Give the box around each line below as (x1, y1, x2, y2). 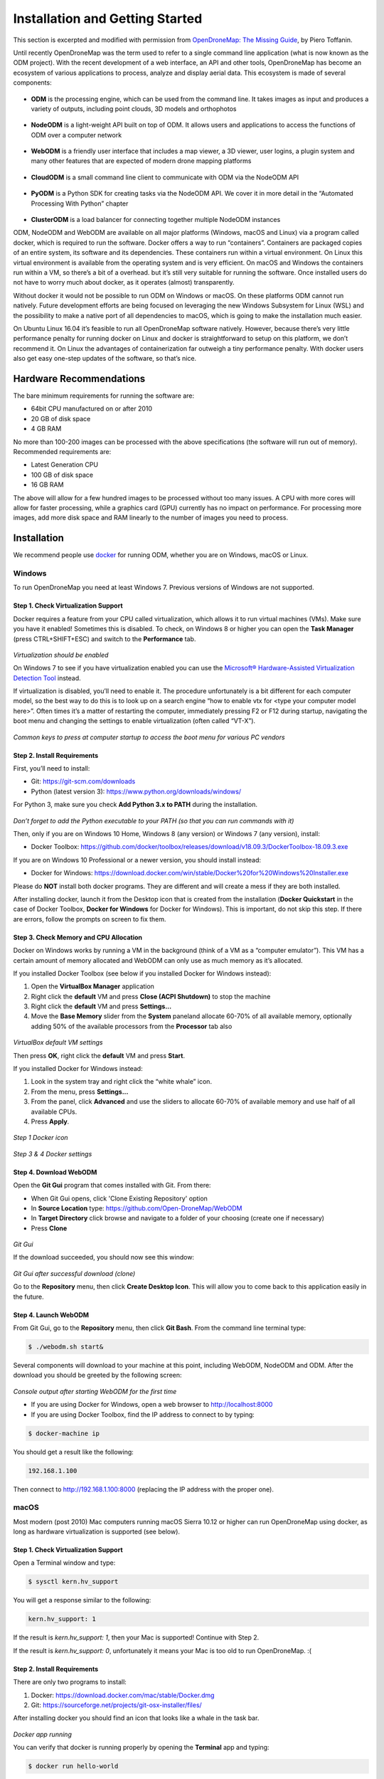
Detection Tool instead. (13, 673, 81, 682)
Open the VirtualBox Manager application (31, 982, 154, 991)
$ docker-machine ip (28, 1429, 100, 1437)
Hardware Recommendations (13, 372, 146, 384)
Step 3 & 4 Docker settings (13, 1149, 92, 1158)
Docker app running (13, 1730, 73, 1738)
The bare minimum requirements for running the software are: (13, 391, 195, 400)
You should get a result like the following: (13, 1447, 134, 1456)
